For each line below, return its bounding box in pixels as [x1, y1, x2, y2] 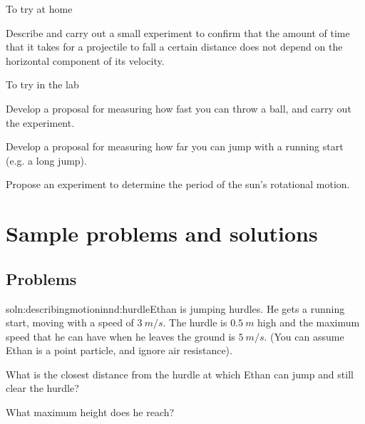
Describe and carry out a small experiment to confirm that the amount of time [6, 25, 350, 40]
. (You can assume [264, 329, 344, 343]
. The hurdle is [163, 315, 227, 330]
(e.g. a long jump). [6, 152, 87, 167]
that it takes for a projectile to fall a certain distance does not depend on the [6, 39, 343, 54]
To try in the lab [6, 77, 79, 92]
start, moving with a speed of [6, 315, 134, 330]
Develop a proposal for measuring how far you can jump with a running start [6, 139, 344, 154]
